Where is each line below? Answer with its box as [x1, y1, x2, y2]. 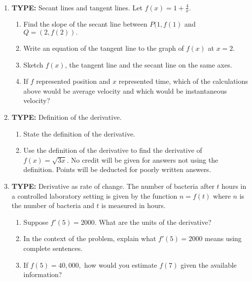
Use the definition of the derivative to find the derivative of [23, 145, 202, 155]
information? [23, 269, 62, 280]
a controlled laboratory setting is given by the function [11, 190, 178, 201]
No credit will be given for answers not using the [71, 154, 218, 165]
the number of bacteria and [11, 200, 95, 211]
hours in [221, 180, 247, 191]
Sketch [23, 59, 43, 70]
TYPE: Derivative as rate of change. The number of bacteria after [11, 180, 215, 191]
